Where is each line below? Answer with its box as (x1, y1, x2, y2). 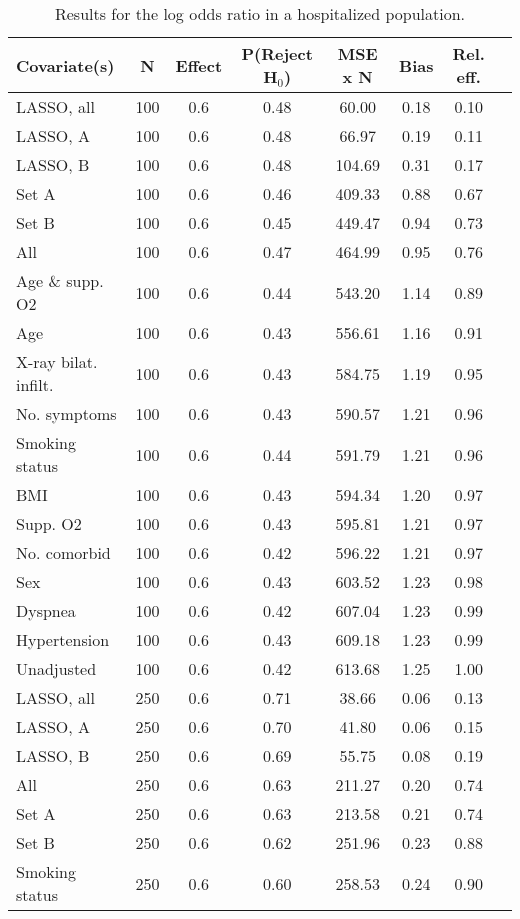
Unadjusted (16, 657, 97, 680)
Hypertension (16, 628, 110, 651)
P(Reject (241, 42, 313, 65)
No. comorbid (16, 541, 111, 564)
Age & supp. (16, 269, 104, 292)
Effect (175, 53, 223, 77)
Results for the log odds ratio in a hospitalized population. (54, 2, 466, 25)
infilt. (16, 373, 54, 396)
